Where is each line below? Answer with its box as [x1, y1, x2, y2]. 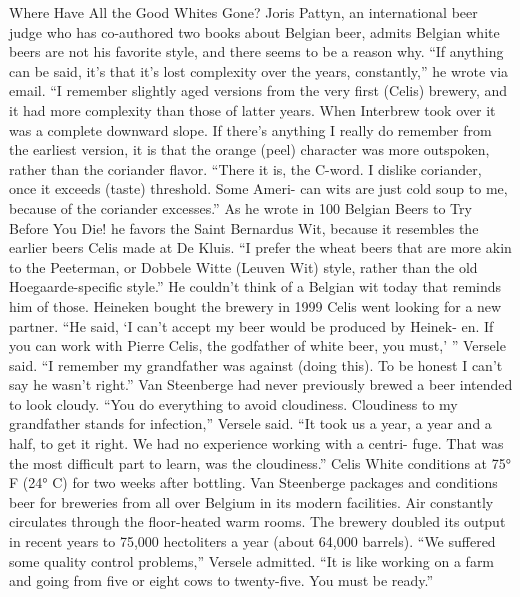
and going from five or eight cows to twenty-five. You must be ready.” [9, 570, 434, 591]
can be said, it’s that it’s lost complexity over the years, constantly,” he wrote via [9, 60, 509, 81]
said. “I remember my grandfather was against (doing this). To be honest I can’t [9, 354, 503, 375]
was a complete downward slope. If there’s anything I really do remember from [9, 119, 492, 140]
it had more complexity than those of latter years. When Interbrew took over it [9, 99, 496, 120]
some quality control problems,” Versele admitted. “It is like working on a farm [9, 550, 495, 571]
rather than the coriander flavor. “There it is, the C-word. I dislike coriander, [9, 158, 482, 179]
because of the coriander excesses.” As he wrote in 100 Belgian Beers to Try [9, 197, 472, 218]
